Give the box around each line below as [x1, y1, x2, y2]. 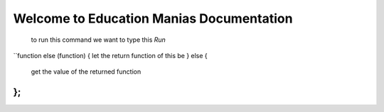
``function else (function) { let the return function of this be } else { [13, 51, 208, 60]
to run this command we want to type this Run [31, 35, 166, 44]
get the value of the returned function [31, 67, 142, 76]
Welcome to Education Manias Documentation [13, 11, 293, 26]
